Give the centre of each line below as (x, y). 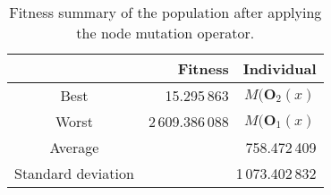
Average (74, 147)
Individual (280, 68)
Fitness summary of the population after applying (165, 12)
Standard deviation (74, 173)
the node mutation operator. (165, 33)
